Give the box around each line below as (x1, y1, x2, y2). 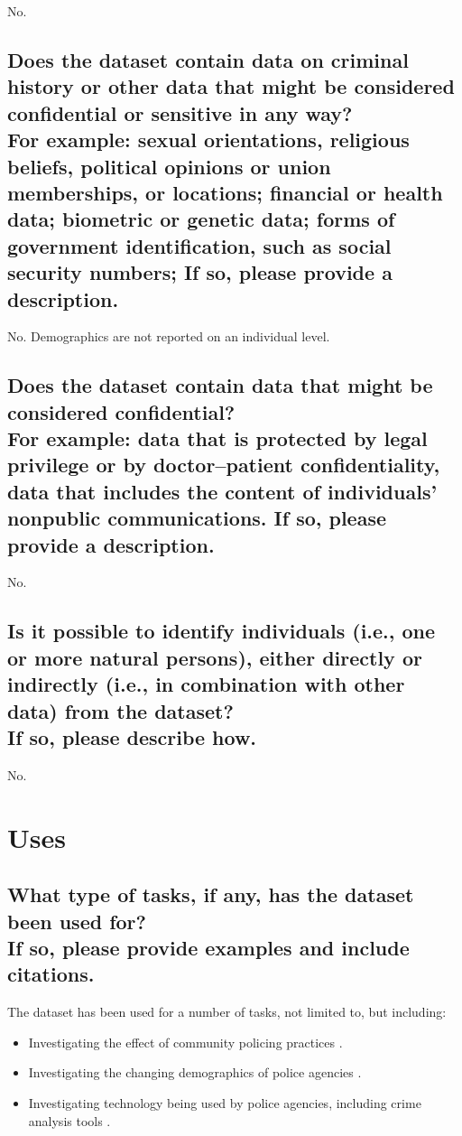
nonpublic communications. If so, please (7, 504, 387, 532)
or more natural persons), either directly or (7, 643, 422, 671)
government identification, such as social (7, 231, 392, 259)
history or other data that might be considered (7, 72, 455, 100)
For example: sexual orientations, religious (7, 126, 410, 154)
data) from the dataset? (7, 696, 234, 724)
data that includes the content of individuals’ (7, 477, 438, 505)
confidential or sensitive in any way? (7, 98, 353, 126)
